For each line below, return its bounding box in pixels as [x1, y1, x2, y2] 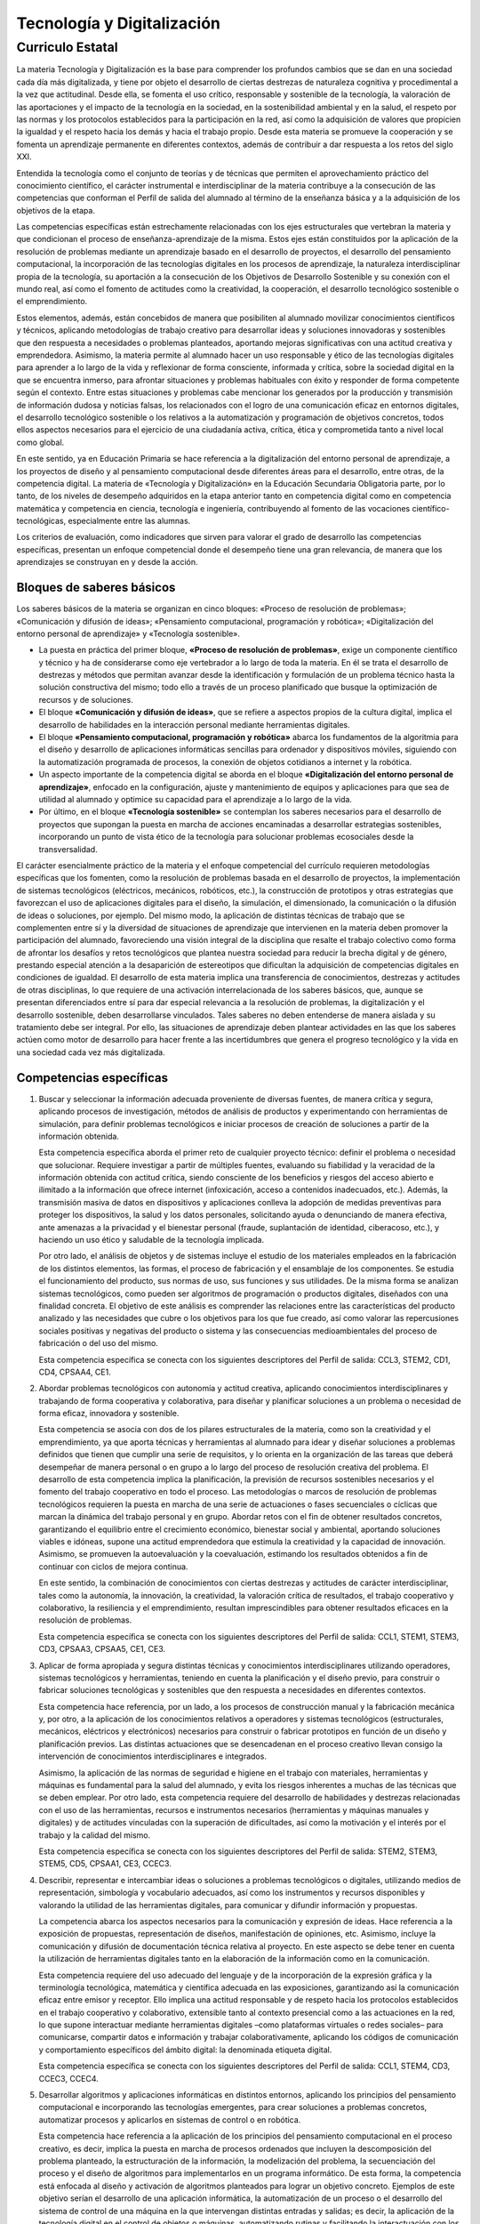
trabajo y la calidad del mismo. [38, 1829, 151, 1841]
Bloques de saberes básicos [16, 580, 176, 595]
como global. [16, 437, 65, 447]
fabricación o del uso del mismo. [38, 1338, 159, 1349]
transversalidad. [38, 843, 98, 854]
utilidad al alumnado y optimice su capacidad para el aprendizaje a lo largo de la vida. [38, 794, 353, 804]
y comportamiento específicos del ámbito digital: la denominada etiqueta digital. [38, 2044, 332, 2055]
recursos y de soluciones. [38, 694, 133, 705]
